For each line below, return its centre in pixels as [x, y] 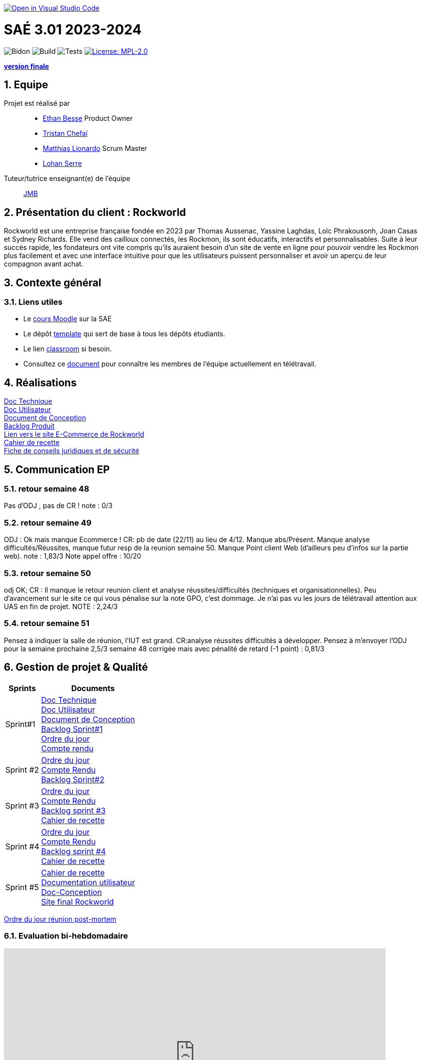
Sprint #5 [22, 887]
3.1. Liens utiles [33, 302]
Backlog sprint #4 [73, 851]
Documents [93, 688]
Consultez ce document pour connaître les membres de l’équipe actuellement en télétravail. [170, 364]
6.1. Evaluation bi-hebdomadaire [66, 936]
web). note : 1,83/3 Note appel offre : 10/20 [73, 556]
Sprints [22, 688]
